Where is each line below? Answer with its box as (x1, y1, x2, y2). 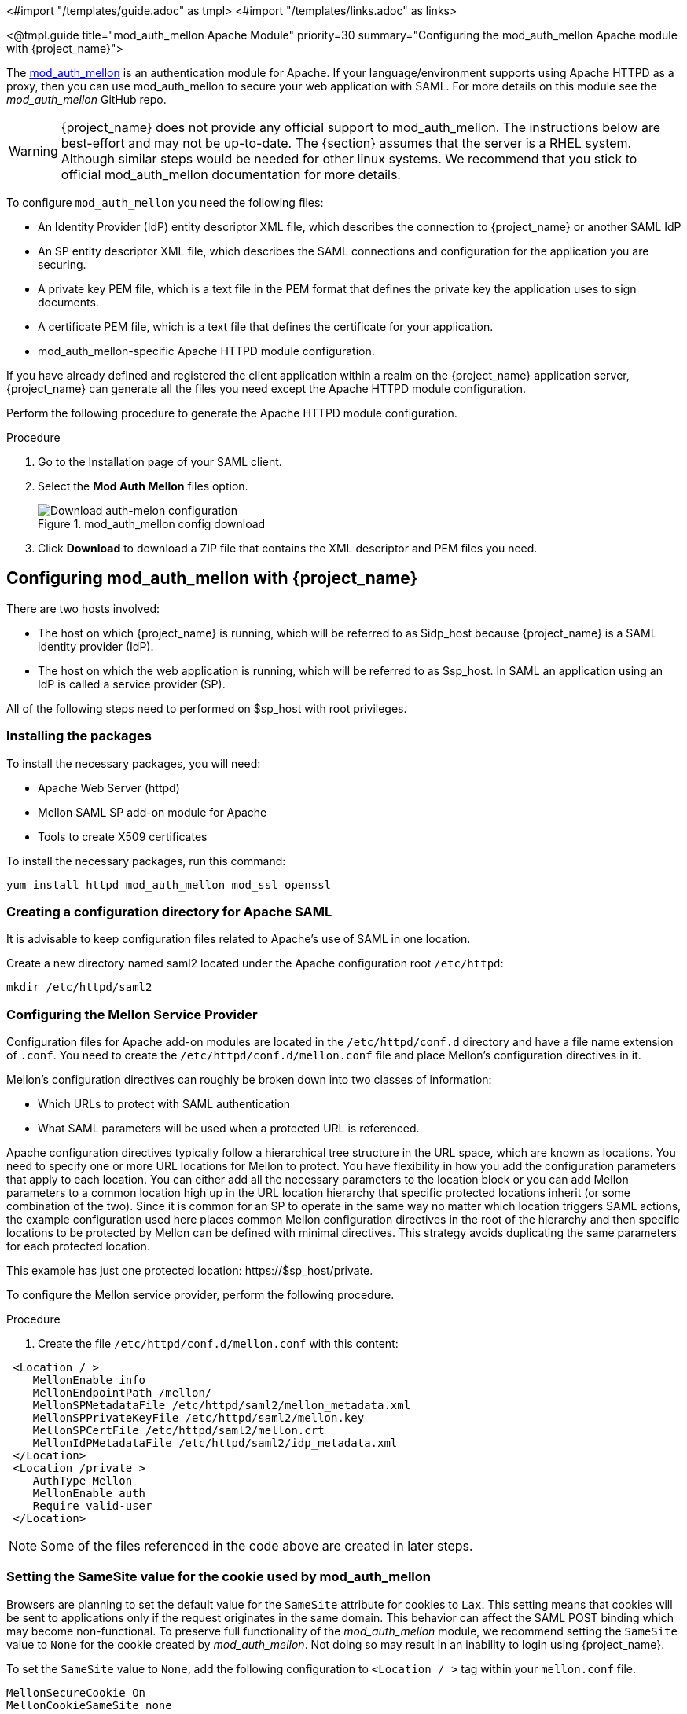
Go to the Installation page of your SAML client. (38, 455, 282, 468)
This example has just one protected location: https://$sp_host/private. (6, 1264, 373, 1278)
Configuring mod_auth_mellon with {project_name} (6, 568, 418, 589)
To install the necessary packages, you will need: (6, 756, 261, 770)
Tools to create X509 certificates (38, 829, 208, 843)
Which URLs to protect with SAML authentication (38, 1097, 291, 1111)
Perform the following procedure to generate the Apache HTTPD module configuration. (6, 406, 457, 420)
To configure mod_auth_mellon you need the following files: (6, 196, 324, 209)
